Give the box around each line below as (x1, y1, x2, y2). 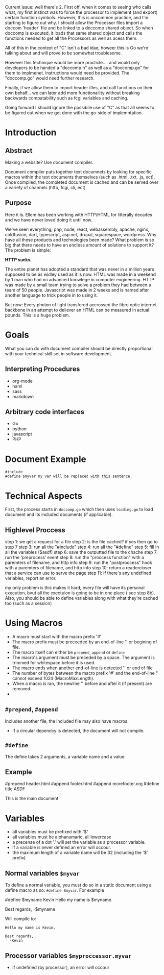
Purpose (5, 198, 32, 207)
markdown (12, 393, 34, 399)
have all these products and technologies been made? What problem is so (5, 237, 155, 243)
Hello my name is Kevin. (5, 926, 56, 930)
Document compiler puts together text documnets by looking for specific (5, 169, 152, 174)
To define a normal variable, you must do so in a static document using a (5, 882, 152, 888)
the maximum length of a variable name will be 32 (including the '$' (12, 850, 148, 855)
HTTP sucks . (5, 257, 32, 263)
